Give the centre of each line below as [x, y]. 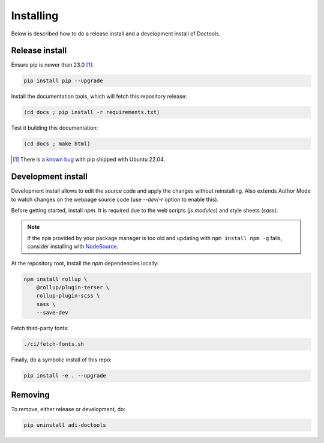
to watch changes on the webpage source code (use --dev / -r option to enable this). [115, 199]
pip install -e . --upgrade [65, 376]
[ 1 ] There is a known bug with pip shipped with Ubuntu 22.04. [89, 160]
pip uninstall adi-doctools [65, 425]
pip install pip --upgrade [63, 81]
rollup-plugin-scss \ [68, 296]
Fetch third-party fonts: [40, 328]
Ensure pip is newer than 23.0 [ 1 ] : [52, 65]
